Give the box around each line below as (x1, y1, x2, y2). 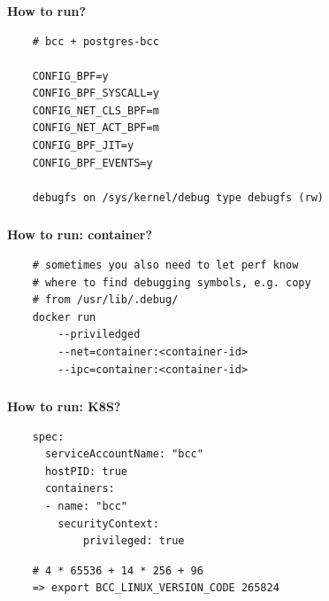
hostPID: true (44, 464, 128, 478)
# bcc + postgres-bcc (32, 35, 159, 48)
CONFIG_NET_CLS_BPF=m (32, 104, 159, 117)
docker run (32, 310, 96, 324)
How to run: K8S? (7, 397, 121, 416)
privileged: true (82, 535, 185, 548)
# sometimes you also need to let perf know (32, 258, 299, 271)
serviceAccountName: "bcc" (44, 448, 203, 461)
